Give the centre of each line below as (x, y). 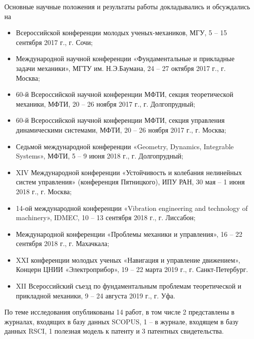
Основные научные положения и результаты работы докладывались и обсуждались (127, 6)
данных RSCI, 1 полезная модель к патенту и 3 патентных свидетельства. (114, 331)
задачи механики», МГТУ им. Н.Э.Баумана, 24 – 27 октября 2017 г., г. (121, 68)
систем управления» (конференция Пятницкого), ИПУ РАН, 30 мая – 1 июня (130, 182)
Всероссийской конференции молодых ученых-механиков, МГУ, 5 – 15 (121, 33)
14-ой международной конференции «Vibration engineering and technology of (132, 208)
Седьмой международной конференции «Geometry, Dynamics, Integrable (125, 146)
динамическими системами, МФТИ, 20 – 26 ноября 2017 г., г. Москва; (121, 129)
